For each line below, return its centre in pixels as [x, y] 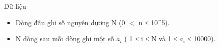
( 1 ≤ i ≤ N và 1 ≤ [151, 39]
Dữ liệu [15, 6]
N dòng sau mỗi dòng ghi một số [65, 39]
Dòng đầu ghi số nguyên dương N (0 [70, 22]
